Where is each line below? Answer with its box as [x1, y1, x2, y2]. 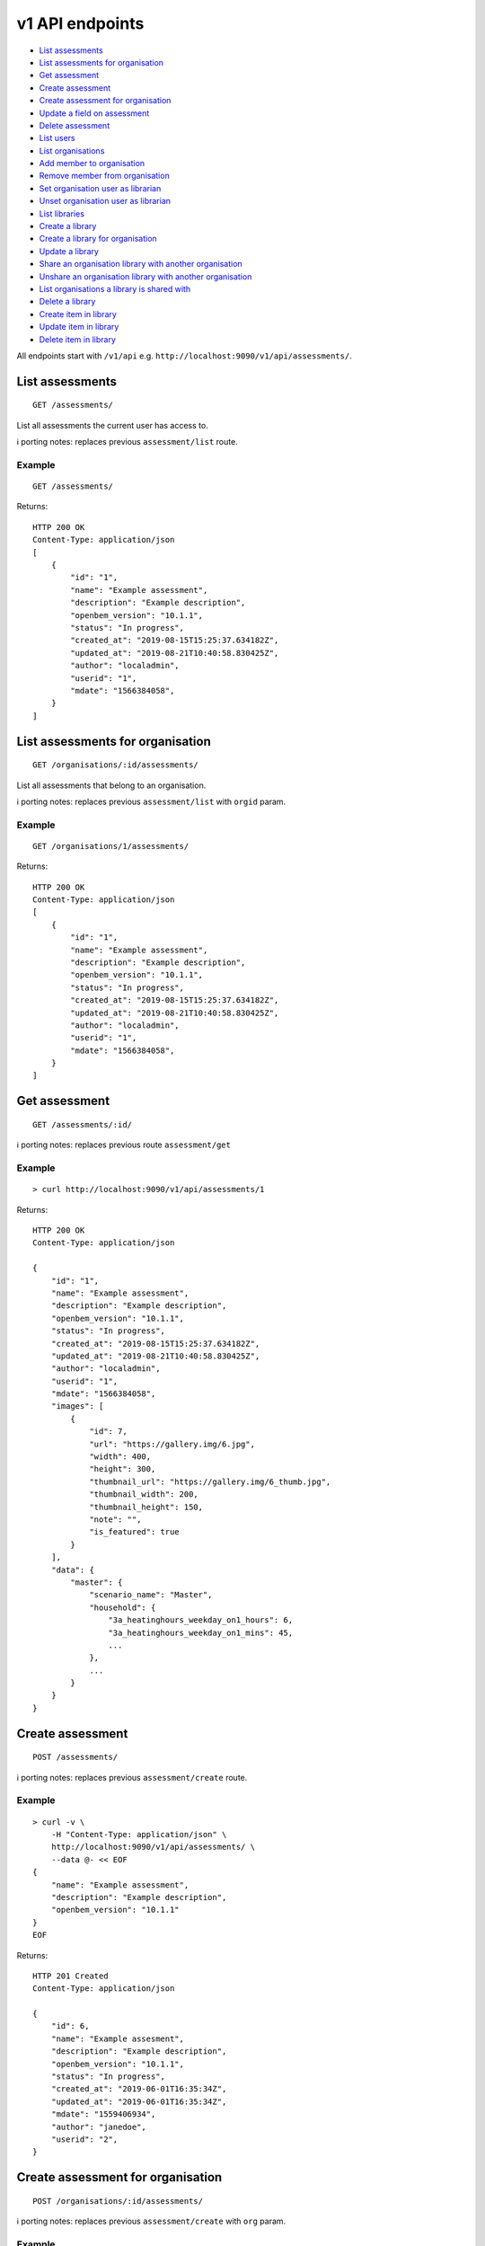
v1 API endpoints [16, 13, 145, 33]
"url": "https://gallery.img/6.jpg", [89, 1438, 256, 1449]
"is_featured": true [89, 1527, 180, 1537]
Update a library [39, 245, 99, 256]
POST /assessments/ [32, 1752, 119, 1763]
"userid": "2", [50, 2134, 119, 2144]
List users [39, 133, 75, 144]
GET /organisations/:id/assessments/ [32, 760, 199, 770]
